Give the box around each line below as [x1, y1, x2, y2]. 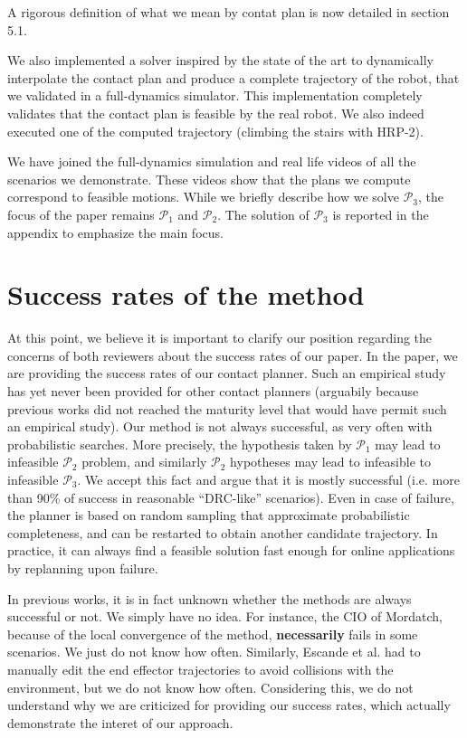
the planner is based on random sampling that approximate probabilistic [7, 506, 410, 525]
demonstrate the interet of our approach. [7, 713, 233, 732]
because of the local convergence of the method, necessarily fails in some [7, 624, 418, 643]
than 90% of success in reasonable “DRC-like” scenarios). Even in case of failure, [7, 487, 454, 506]
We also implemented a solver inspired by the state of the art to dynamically [7, 51, 434, 70]
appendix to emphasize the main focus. [7, 222, 224, 241]
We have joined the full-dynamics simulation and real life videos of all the [7, 152, 416, 171]
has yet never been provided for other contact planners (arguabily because [7, 382, 419, 401]
